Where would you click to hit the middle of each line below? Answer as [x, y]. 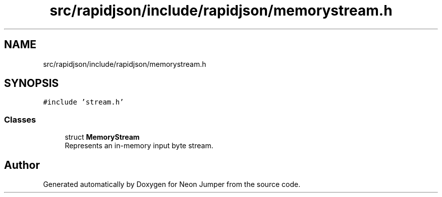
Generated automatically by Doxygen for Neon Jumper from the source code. [172, 184]
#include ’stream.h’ [84, 102]
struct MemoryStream [102, 137]
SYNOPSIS [32, 83]
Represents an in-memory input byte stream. [139, 146]
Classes [20, 119]
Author [22, 165]
